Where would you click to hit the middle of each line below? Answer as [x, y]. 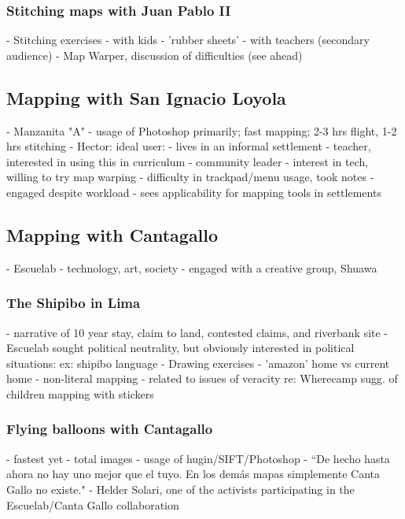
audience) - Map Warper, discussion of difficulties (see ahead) [155, 55]
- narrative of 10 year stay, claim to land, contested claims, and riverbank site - [197, 332]
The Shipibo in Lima [74, 303]
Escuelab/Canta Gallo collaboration [93, 504]
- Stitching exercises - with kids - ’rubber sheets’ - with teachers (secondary [188, 40]
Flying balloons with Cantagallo [110, 429]
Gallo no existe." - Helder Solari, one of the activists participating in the [180, 489]
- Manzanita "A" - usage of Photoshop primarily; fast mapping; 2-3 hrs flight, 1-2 [202, 130]
